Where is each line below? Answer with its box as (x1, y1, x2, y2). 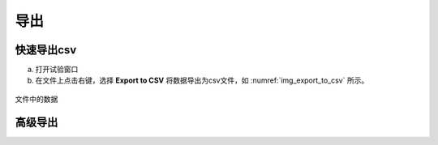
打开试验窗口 (35, 65, 79, 75)
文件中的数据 (15, 94, 58, 104)
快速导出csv (15, 43, 77, 57)
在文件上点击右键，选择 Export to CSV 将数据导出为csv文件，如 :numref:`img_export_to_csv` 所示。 (35, 75, 369, 85)
